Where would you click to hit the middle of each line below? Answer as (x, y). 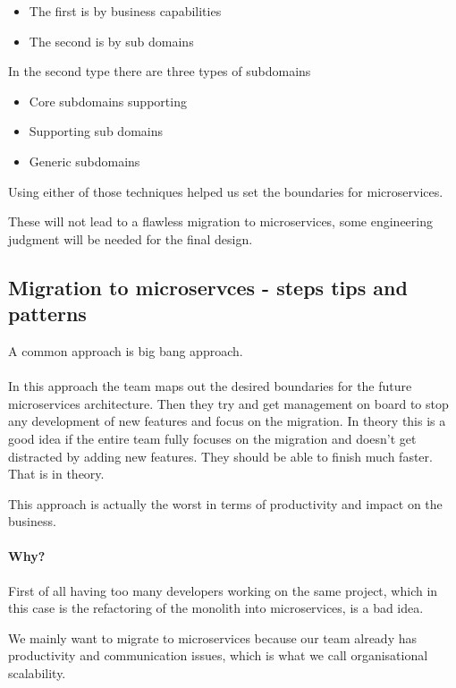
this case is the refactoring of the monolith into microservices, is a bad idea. (216, 608)
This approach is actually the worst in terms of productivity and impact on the (225, 503)
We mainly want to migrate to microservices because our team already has (213, 637)
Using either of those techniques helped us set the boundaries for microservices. (226, 191)
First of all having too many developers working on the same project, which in (223, 590)
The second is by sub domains (111, 41)
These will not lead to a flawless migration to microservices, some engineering (220, 221)
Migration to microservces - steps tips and (208, 287)
